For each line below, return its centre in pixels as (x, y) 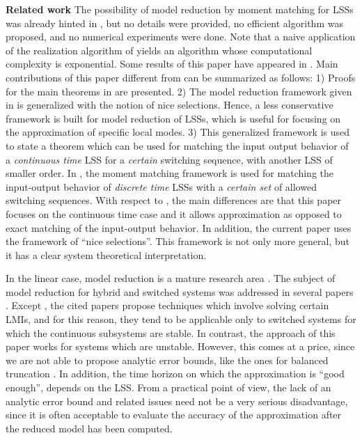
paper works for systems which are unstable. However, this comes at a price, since (180, 346)
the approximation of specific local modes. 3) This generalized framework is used (178, 132)
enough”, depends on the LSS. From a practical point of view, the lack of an (168, 387)
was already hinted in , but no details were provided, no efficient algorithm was (174, 23)
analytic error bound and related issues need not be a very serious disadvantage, (177, 401)
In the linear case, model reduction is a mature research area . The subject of (171, 278)
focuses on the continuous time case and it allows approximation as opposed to (174, 213)
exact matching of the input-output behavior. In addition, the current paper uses (179, 227)
